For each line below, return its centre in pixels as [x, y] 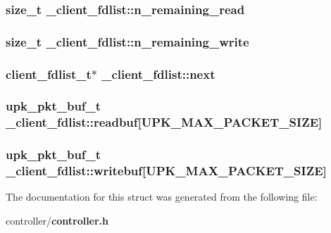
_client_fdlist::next [158, 74]
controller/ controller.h [57, 221]
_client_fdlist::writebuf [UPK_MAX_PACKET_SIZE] [166, 171]
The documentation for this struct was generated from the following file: [162, 197]
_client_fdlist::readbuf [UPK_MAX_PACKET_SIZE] [164, 122]
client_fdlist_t [49, 74]
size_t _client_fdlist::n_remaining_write [127, 41]
